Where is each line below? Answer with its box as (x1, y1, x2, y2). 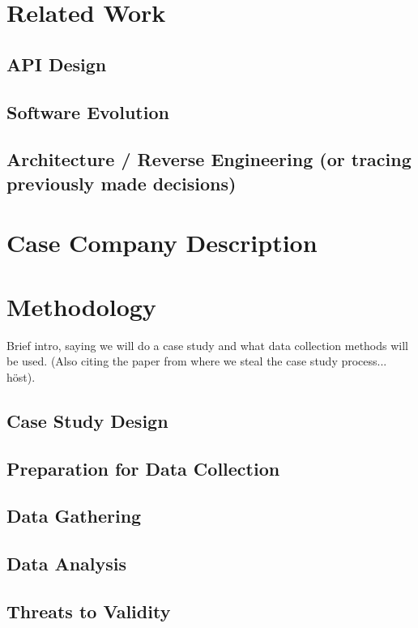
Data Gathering (6, 503, 142, 528)
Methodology (6, 289, 156, 323)
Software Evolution (6, 99, 169, 124)
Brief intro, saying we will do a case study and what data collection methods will (6, 336, 409, 353)
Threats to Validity (6, 598, 171, 623)
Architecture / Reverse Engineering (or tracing (6, 147, 412, 172)
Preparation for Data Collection (6, 455, 280, 481)
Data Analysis (6, 551, 127, 576)
